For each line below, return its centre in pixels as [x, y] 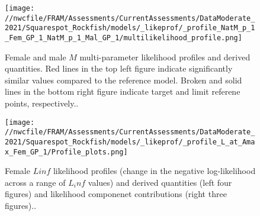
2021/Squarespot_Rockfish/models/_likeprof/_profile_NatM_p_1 [130, 28]
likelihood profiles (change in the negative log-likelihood [154, 171]
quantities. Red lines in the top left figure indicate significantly [119, 68]
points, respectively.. [42, 103]
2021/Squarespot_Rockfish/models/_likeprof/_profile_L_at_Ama [130, 142]
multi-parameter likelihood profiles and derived [165, 57]
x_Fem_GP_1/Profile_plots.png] [66, 152]
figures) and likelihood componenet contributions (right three [116, 194]
